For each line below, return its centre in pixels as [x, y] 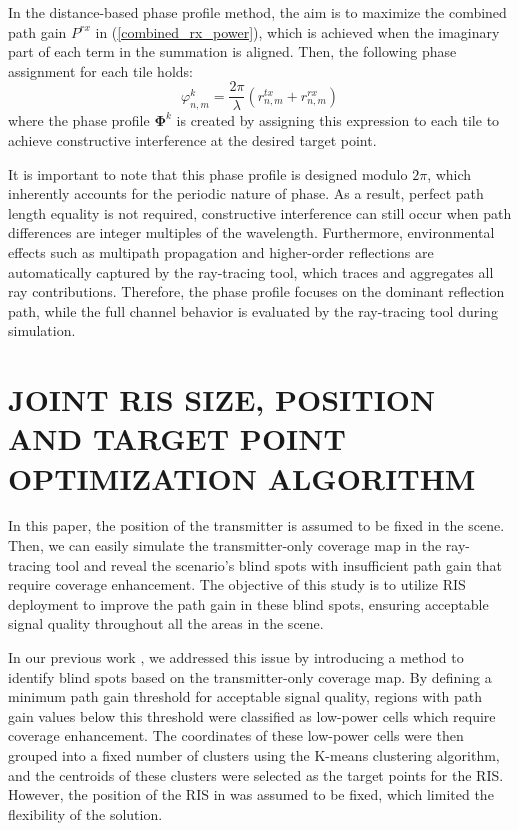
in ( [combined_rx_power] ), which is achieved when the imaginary [297, 31]
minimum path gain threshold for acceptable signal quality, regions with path [245, 696]
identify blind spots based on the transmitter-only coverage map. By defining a [250, 676]
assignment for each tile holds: [100, 70]
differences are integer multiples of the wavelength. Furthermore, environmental [251, 232]
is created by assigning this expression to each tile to [338, 120]
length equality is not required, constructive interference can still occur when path [260, 212]
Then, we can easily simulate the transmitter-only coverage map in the [225, 545]
